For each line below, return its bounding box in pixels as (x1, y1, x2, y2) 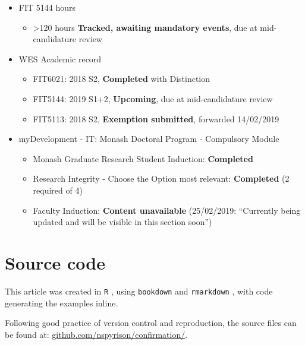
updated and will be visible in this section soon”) (33, 216, 212, 228)
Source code (5, 250, 105, 274)
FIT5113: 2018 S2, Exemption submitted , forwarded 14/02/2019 (33, 112, 279, 125)
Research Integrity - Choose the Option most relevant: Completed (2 (33, 172, 290, 185)
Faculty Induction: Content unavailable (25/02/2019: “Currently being (33, 204, 301, 216)
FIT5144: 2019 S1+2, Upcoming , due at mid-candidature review (33, 92, 273, 105)
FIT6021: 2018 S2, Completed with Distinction (33, 72, 210, 85)
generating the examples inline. (5, 296, 118, 309)
